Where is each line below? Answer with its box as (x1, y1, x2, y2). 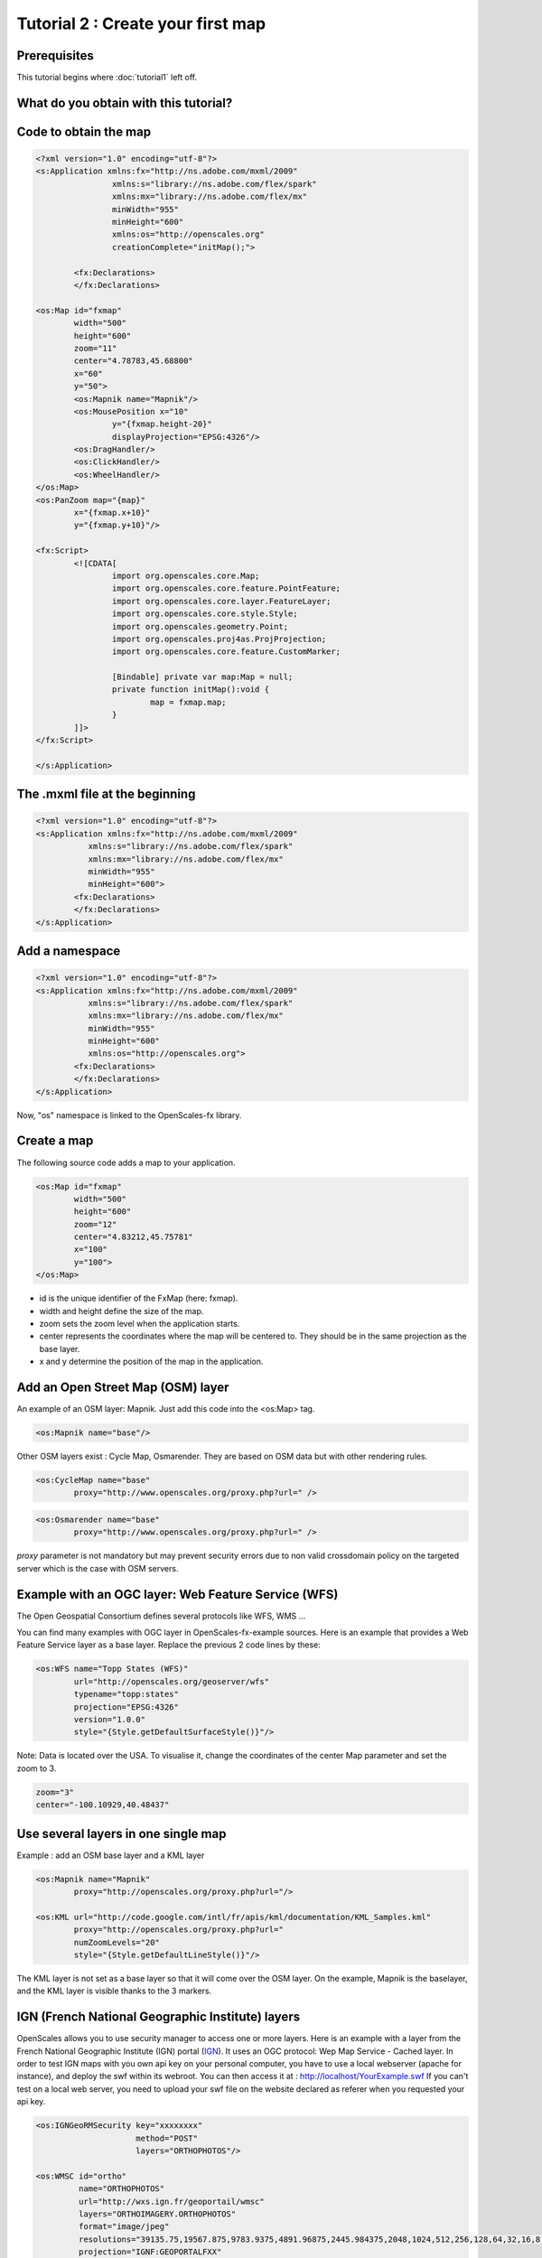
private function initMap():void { (111, 685, 270, 695)
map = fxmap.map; (149, 696, 227, 707)
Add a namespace (16, 943, 121, 958)
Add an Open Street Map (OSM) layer (16, 1380, 229, 1395)
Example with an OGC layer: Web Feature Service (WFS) (16, 1586, 339, 1602)
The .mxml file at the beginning (16, 787, 196, 802)
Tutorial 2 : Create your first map (16, 14, 266, 33)
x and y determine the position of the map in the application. (39, 1356, 264, 1367)
